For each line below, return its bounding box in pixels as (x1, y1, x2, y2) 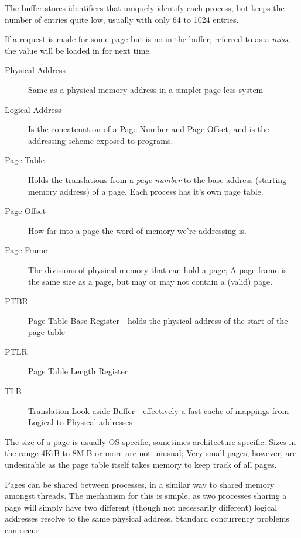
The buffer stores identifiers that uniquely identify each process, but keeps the (5, 2, 285, 13)
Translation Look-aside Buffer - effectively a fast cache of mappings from (28, 404, 289, 416)
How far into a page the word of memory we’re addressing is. (28, 224, 247, 236)
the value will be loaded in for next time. (5, 44, 152, 56)
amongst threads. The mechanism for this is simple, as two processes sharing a (5, 489, 287, 502)
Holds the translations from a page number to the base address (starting (28, 173, 287, 185)
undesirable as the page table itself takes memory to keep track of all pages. (5, 458, 277, 471)
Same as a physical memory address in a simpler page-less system (28, 83, 264, 95)
